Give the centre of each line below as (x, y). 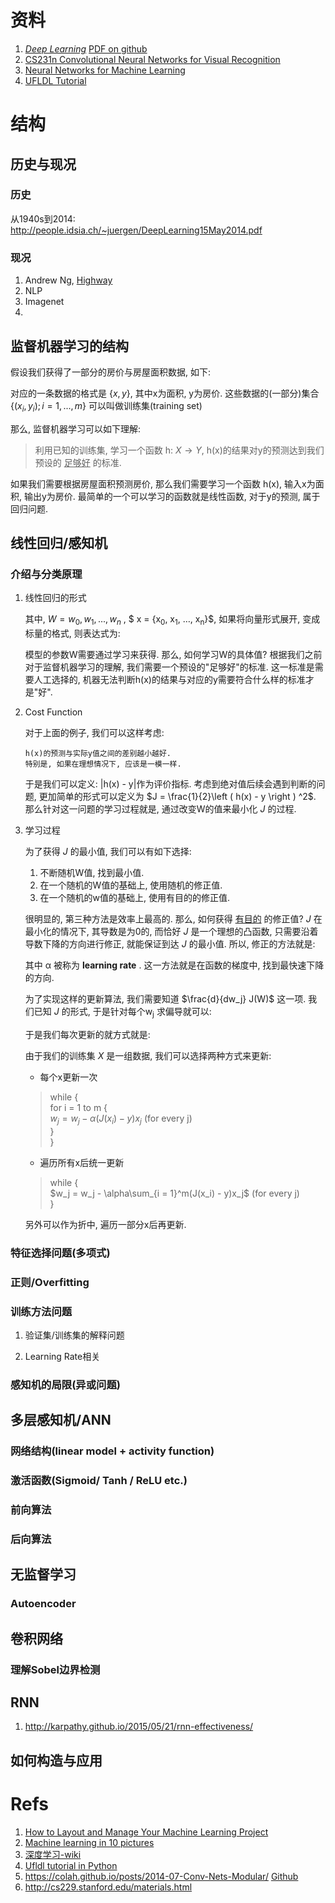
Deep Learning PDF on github (86, 48)
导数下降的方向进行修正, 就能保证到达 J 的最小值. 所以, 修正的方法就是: (170, 944)
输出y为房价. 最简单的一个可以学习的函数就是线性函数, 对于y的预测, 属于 (172, 496)
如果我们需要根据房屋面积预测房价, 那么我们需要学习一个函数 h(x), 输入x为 (163, 483)
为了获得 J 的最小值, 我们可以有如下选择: (108, 852)
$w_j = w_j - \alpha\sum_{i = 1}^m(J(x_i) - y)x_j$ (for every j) (174, 1193)
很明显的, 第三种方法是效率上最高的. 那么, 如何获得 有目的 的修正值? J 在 (173, 919)
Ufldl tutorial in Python (71, 1865)
